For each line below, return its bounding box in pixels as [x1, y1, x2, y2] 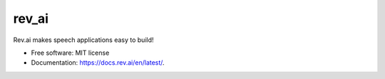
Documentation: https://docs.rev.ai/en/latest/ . [31, 58, 165, 67]
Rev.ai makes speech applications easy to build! [13, 36, 154, 44]
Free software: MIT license [31, 48, 110, 57]
